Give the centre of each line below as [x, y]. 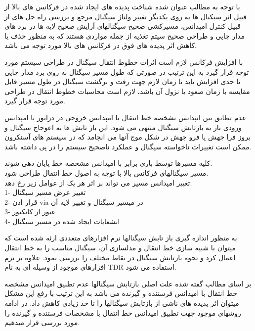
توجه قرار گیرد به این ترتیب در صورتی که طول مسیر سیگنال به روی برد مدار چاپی [127, 71]
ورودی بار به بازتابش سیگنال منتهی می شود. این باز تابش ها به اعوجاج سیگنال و [123, 127]
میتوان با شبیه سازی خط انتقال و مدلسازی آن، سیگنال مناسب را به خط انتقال [120, 248]
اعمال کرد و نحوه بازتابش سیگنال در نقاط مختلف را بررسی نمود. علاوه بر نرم [120, 257]
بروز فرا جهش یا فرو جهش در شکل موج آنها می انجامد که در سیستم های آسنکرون [127, 137]
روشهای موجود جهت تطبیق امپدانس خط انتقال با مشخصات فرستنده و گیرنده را [123, 312]
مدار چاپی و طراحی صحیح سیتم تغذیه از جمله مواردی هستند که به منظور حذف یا [125, 35]
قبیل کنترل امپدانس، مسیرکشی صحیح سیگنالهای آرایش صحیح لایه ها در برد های [123, 26]
